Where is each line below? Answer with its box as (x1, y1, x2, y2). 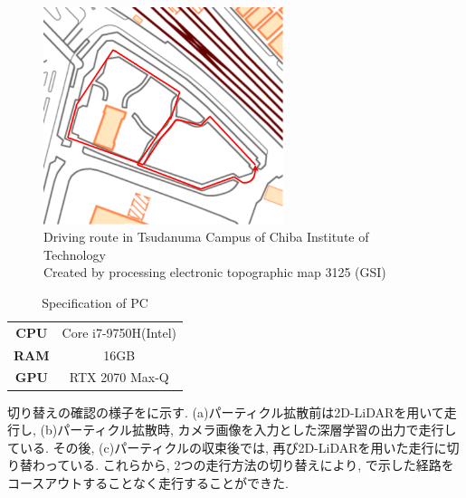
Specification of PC (42, 292, 148, 311)
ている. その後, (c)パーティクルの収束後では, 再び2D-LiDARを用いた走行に (7, 437, 447, 456)
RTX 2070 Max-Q (69, 368, 169, 387)
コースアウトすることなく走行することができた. (7, 473, 289, 492)
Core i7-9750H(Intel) (62, 322, 176, 341)
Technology (43, 244, 106, 263)
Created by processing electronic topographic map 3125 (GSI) (43, 263, 386, 282)
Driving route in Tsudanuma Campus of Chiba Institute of (43, 227, 369, 246)
